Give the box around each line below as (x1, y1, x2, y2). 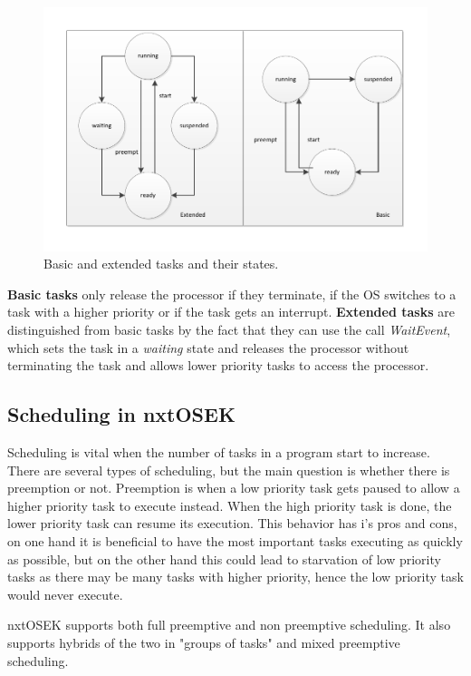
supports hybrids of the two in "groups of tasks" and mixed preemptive (7, 632, 400, 652)
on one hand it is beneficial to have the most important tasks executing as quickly (7, 532, 463, 550)
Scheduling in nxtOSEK (7, 400, 235, 428)
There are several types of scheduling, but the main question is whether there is (7, 460, 450, 479)
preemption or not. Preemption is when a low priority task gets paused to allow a (7, 478, 460, 497)
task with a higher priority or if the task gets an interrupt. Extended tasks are (7, 302, 455, 321)
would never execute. (7, 584, 123, 603)
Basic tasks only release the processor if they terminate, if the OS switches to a (7, 284, 457, 303)
